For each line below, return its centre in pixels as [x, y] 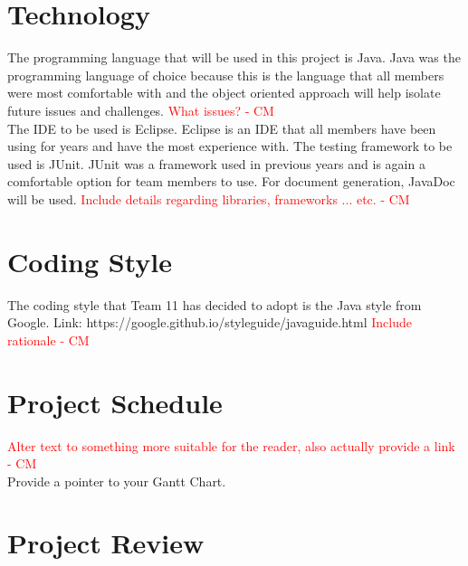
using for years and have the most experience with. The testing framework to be [230, 146]
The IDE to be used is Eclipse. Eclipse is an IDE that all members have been [222, 128]
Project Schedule [115, 402]
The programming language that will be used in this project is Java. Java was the [234, 57]
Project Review [106, 543]
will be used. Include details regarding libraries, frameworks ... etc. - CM [209, 198]
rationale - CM [48, 340]
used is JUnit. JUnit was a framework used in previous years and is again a [216, 163]
